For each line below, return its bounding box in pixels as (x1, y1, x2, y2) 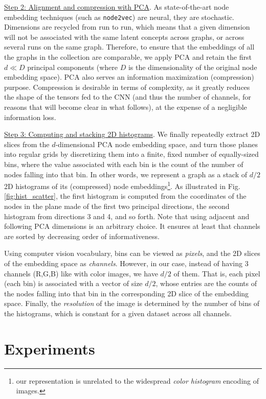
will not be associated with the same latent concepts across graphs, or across (4, 31, 245, 42)
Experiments (4, 338, 95, 359)
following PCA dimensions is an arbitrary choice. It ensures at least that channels (4, 221, 260, 231)
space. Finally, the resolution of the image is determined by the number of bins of (4, 298, 260, 309)
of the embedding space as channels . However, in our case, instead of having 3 (4, 257, 249, 268)
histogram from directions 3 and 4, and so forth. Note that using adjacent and (4, 210, 250, 221)
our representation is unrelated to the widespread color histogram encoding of (16, 375, 259, 386)
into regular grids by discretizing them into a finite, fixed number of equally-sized (4, 149, 259, 159)
